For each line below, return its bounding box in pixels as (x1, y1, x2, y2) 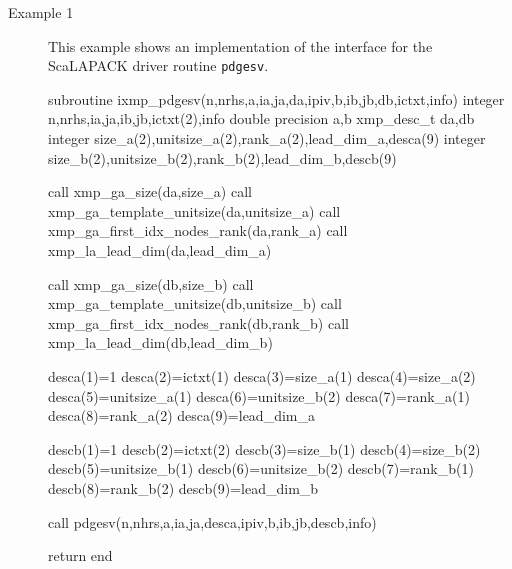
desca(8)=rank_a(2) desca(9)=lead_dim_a (48, 405, 315, 426)
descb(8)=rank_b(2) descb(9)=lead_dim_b (48, 477, 319, 498)
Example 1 (8, 2, 74, 22)
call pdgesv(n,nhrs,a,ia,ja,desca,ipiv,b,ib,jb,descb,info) (48, 511, 377, 532)
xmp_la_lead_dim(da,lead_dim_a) (48, 240, 272, 260)
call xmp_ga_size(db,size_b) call (48, 273, 254, 294)
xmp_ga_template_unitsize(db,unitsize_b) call (48, 293, 342, 314)
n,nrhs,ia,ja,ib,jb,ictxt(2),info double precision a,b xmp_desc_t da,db (48, 108, 475, 129)
